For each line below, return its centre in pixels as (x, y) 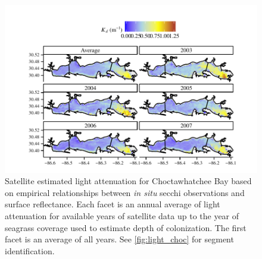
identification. (30, 250)
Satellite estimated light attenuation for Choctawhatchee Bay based (128, 181)
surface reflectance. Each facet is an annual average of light (113, 204)
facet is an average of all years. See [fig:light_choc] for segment (119, 239)
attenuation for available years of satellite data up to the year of (122, 216)
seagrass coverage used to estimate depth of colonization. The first (126, 227)
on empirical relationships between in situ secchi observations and (125, 192)
